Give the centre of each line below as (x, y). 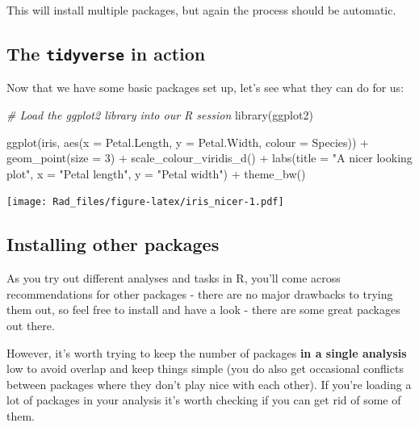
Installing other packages (113, 244)
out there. (31, 325)
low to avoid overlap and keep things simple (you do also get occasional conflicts (205, 368)
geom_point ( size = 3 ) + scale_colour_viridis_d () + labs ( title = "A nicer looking (209, 158)
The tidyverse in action (106, 53)
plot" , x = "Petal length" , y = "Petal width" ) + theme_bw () (156, 173)
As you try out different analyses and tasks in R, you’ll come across (174, 278)
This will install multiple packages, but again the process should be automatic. (201, 10)
